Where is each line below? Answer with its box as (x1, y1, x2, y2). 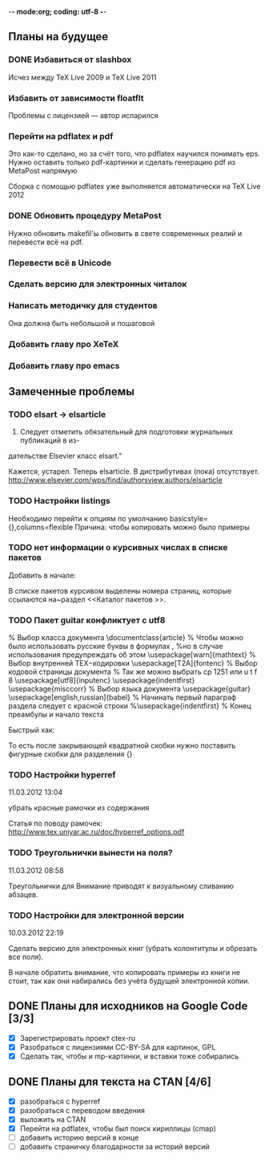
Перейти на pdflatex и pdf (8, 130, 114, 141)
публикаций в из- (19, 435, 80, 445)
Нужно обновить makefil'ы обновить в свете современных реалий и (8, 228, 243, 238)
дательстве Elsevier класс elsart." (8, 451, 122, 461)
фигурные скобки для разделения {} (8, 749, 133, 759)
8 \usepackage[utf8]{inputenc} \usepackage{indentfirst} (8, 675, 195, 685)
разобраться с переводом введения (19, 1105, 146, 1115)
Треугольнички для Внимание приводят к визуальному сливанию (8, 881, 234, 891)
